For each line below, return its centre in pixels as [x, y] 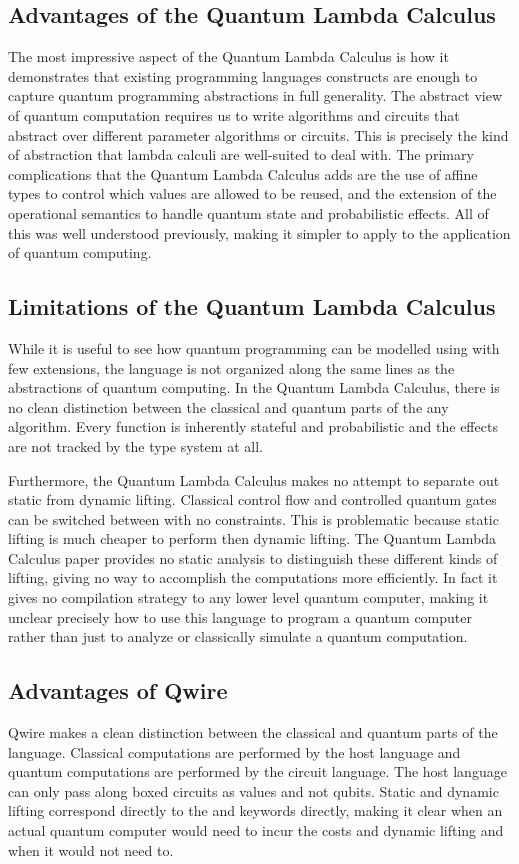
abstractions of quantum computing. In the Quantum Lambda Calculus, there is [254, 387]
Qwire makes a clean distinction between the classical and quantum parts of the [253, 732]
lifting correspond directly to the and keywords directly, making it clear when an [255, 810]
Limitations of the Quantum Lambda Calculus [252, 306]
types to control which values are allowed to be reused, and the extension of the [252, 193]
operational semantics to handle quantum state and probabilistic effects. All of [248, 212]
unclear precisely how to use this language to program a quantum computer [240, 616]
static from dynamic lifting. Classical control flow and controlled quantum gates [252, 499]
